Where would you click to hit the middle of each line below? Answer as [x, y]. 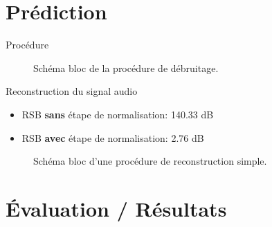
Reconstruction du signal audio [72, 91]
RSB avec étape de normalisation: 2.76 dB [113, 137]
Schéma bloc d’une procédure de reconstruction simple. [150, 161]
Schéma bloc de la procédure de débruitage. [126, 67]
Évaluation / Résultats [116, 208]
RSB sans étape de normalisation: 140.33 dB [118, 114]
